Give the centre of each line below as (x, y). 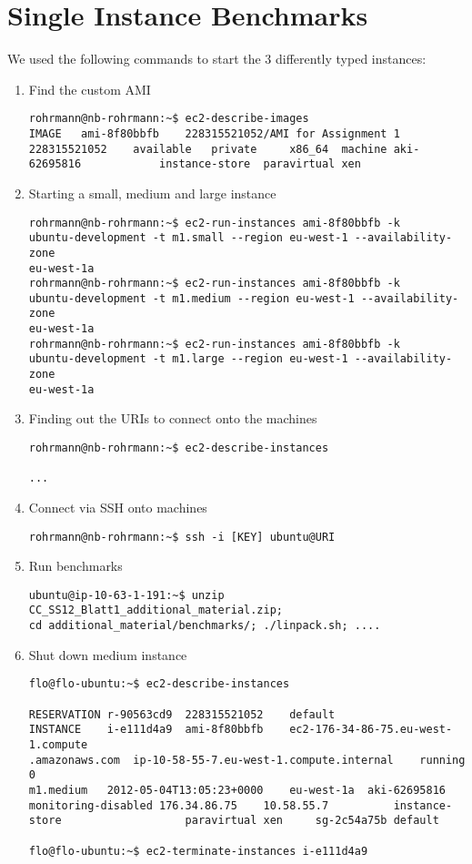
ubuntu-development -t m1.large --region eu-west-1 (188, 359)
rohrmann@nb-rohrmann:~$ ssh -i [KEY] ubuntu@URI (182, 537)
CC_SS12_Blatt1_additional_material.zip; (156, 610)
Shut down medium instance (108, 654)
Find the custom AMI (90, 89)
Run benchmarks (75, 566)
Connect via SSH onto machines (118, 507)
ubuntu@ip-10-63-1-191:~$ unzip (126, 595)
